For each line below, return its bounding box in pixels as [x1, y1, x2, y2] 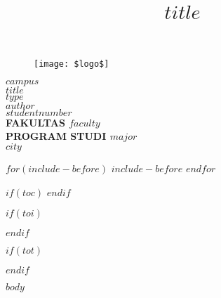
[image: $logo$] [34, 59, 109, 70]
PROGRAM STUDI [6, 129, 107, 143]
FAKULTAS [6, 115, 65, 129]
